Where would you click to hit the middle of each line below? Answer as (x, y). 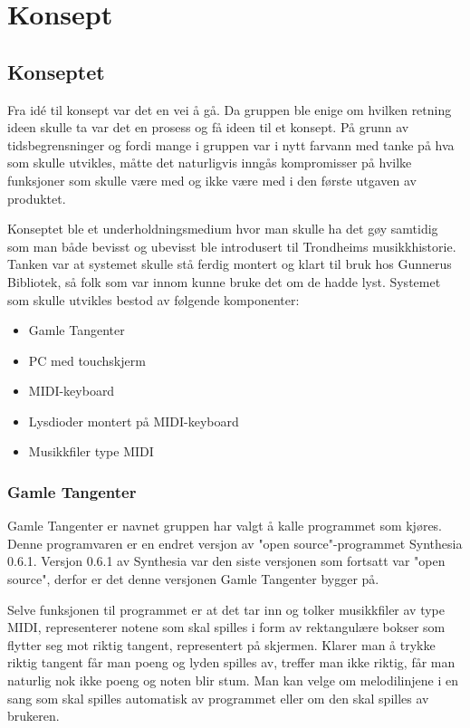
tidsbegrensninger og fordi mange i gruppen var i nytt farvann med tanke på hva (231, 144)
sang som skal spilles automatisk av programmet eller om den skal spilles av (218, 698)
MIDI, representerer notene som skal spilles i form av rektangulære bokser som (226, 627)
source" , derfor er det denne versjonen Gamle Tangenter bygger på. (193, 579)
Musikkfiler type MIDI (91, 451)
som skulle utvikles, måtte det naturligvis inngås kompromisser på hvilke (210, 163)
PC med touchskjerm (87, 360)
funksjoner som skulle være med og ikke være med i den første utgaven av (212, 180)
